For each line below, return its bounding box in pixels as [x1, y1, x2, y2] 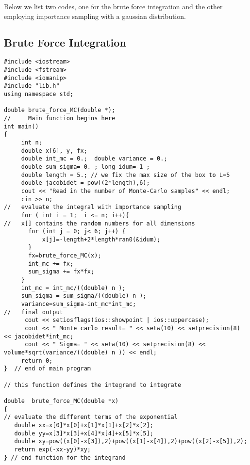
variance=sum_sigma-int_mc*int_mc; [21, 301, 136, 308]
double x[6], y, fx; [21, 147, 87, 154]
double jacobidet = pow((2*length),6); [21, 179, 150, 187]
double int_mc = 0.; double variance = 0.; [21, 155, 167, 162]
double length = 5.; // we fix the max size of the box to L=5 [21, 171, 230, 178]
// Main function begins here [4, 114, 116, 122]
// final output [4, 308, 63, 316]
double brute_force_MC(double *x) [4, 397, 119, 404]
